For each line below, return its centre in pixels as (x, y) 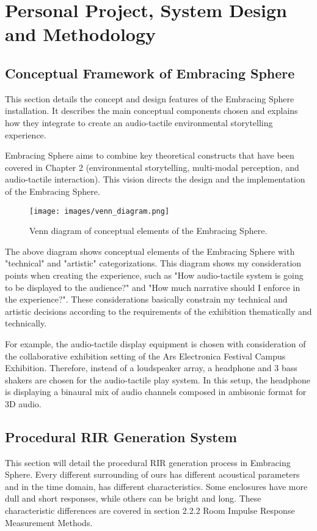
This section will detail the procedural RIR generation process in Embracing (148, 462)
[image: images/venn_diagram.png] (100, 211)
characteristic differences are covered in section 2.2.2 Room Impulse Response (150, 510)
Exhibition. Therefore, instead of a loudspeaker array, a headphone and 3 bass (151, 368)
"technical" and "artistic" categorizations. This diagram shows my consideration (153, 263)
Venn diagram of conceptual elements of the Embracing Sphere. (148, 231)
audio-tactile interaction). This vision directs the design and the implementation (155, 179)
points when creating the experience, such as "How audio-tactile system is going (154, 275)
